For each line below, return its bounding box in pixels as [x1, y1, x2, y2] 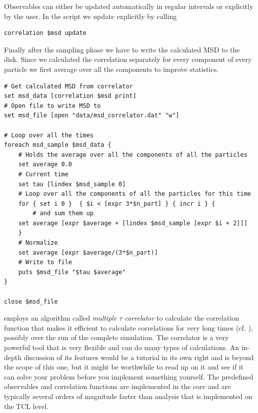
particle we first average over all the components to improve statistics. [4, 63, 219, 74]
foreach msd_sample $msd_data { [4, 141, 111, 149]
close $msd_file [4, 298, 58, 305]
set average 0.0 [18, 161, 72, 168]
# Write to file [18, 259, 72, 266]
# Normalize [18, 239, 58, 247]
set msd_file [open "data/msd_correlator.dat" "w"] [4, 112, 179, 119]
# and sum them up [32, 210, 93, 217]
